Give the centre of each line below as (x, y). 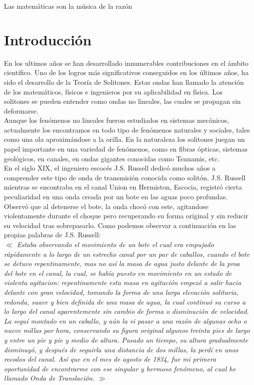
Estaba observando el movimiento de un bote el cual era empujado (115, 244)
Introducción (48, 39)
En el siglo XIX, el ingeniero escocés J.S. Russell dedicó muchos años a (110, 168)
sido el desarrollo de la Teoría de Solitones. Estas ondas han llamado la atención (124, 82)
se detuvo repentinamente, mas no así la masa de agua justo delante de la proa (122, 263)
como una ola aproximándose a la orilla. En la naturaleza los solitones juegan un (125, 139)
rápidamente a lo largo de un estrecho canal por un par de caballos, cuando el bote (127, 254)
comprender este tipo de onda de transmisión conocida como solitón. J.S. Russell (125, 177)
